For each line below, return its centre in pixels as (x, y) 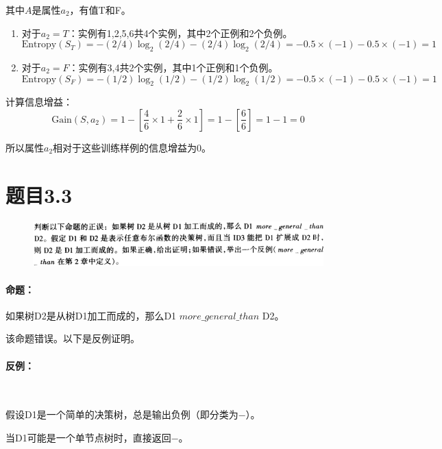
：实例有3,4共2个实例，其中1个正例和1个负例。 (173, 67)
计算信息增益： (39, 102)
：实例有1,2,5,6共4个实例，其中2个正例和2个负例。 (180, 33)
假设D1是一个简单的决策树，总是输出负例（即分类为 (122, 414)
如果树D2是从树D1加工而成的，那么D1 (91, 315)
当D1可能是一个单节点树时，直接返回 (88, 437)
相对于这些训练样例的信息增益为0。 (132, 147)
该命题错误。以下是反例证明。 (73, 338)
